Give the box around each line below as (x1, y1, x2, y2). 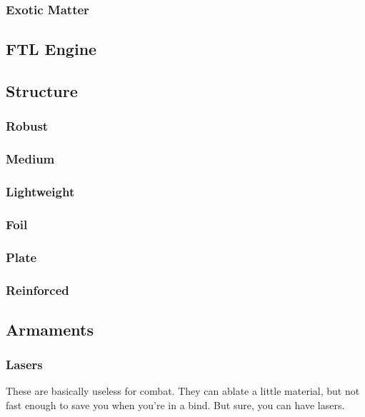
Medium (6, 150, 55, 168)
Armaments (6, 318, 94, 340)
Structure (6, 80, 78, 102)
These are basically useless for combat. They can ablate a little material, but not (6, 383, 360, 398)
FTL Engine (6, 38, 97, 60)
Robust (6, 117, 49, 135)
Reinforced (6, 281, 69, 298)
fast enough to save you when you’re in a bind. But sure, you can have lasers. (6, 398, 345, 413)
